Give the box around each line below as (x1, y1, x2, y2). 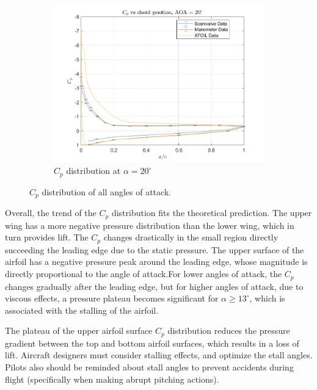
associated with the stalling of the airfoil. (5, 303, 159, 316)
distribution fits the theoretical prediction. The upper (111, 206, 312, 219)
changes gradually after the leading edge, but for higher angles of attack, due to (5, 280, 304, 292)
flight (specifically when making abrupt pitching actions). (5, 372, 219, 385)
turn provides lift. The (5, 231, 89, 244)
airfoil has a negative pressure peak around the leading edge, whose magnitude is (5, 255, 308, 268)
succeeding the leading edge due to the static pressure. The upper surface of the (5, 243, 304, 256)
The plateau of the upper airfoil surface (5, 324, 153, 337)
